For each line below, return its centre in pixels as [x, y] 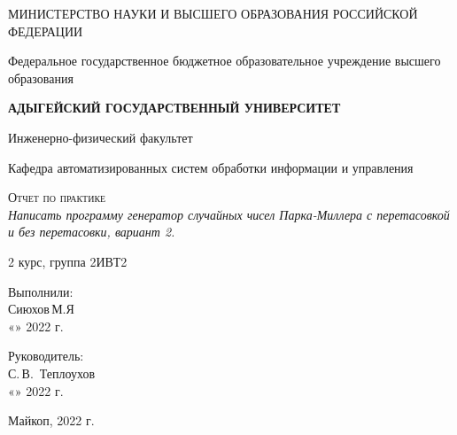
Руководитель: [46, 356]
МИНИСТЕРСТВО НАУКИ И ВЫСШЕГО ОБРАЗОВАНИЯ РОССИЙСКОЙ [213, 13]
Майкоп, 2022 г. [51, 420]
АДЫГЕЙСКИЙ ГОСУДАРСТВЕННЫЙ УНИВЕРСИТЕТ [174, 108]
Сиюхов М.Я [41, 309]
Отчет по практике [57, 197]
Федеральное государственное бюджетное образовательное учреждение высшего [225, 61]
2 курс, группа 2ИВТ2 [68, 261]
